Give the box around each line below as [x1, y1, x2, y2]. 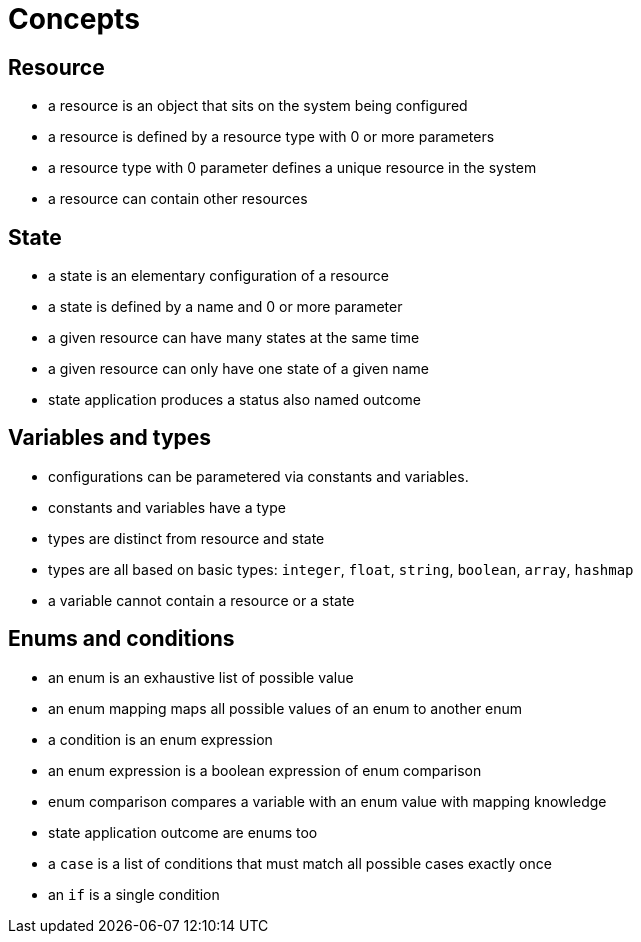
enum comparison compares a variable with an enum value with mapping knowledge [48, 792, 607, 810]
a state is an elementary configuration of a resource [48, 267, 389, 285]
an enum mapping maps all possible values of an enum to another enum [48, 699, 523, 717]
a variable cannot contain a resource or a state [48, 591, 355, 609]
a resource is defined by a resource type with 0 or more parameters [48, 128, 495, 146]
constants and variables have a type [48, 498, 286, 516]
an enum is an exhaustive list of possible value [48, 668, 354, 686]
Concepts [8, 2, 140, 36]
